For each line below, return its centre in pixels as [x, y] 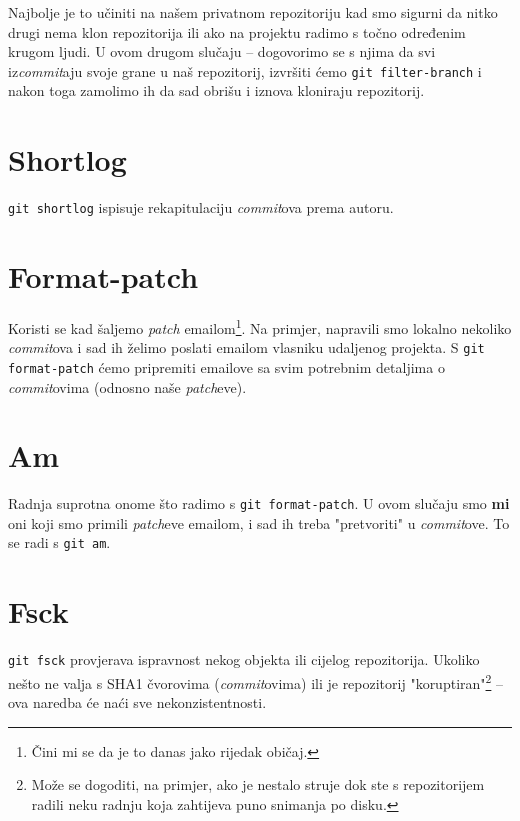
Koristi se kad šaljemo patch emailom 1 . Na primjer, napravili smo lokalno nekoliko [260, 326]
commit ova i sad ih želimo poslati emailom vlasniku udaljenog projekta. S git [246, 347]
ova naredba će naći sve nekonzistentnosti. [137, 702]
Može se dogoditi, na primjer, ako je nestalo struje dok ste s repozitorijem [258, 784]
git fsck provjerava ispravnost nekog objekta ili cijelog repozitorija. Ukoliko [244, 659]
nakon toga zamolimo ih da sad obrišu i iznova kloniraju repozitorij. [216, 90]
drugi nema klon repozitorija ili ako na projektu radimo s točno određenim [237, 31]
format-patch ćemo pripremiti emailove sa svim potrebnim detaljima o [226, 366]
